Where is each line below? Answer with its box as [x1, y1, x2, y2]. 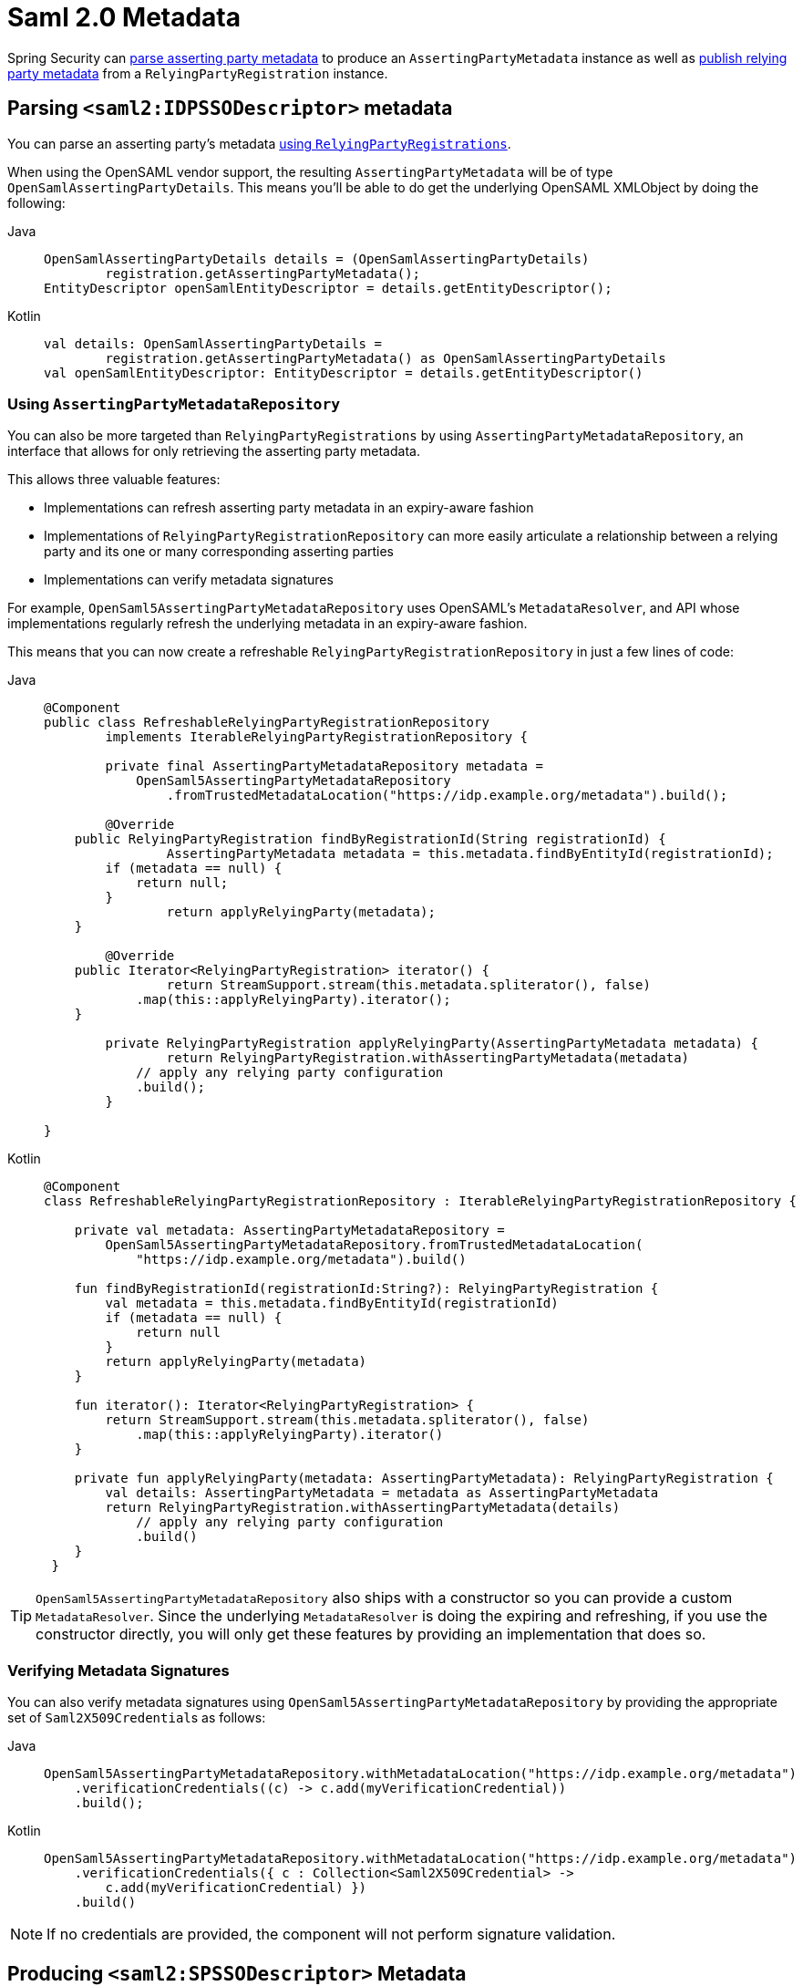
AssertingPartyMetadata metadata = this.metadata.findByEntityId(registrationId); [166, 846, 774, 862]
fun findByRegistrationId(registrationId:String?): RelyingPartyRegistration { [74, 1281, 659, 1297]
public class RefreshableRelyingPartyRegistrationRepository [44, 715, 489, 730]
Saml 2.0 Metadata [7, 2, 242, 33]
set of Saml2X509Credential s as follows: [7, 1710, 266, 1726]
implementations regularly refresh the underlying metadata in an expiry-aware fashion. [7, 615, 528, 632]
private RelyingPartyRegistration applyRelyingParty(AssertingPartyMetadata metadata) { [105, 1036, 758, 1051]
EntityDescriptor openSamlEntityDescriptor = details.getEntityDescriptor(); [44, 280, 613, 295]
